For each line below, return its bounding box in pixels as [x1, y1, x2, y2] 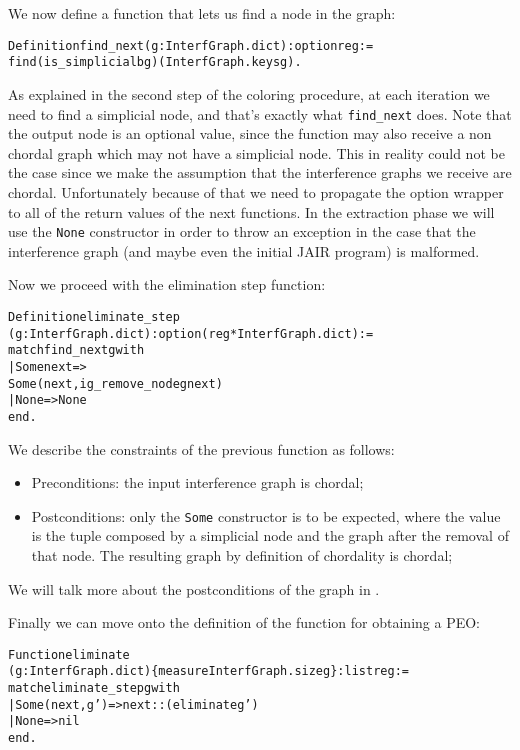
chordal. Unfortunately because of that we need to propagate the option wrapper [8, 181, 504, 202]
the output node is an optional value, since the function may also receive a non [8, 123, 492, 144]
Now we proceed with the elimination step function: [8, 274, 326, 295]
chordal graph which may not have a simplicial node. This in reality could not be [8, 142, 505, 163]
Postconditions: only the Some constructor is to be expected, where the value [31, 505, 501, 526]
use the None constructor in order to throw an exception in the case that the [8, 221, 476, 242]
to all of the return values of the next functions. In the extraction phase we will [8, 201, 495, 222]
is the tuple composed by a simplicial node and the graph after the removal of [31, 525, 509, 546]
